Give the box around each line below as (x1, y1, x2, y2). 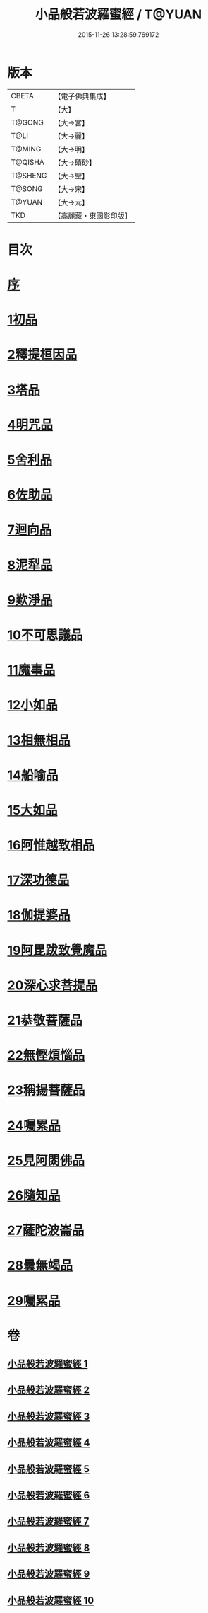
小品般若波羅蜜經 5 (7, 1463, 90, 1475)
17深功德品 (7, 872, 70, 888)
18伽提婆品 (7, 907, 71, 924)
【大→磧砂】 (54, 157, 97, 167)
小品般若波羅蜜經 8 (7, 1542, 90, 1554)
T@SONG (11, 183, 44, 193)
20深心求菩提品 (7, 977, 98, 993)
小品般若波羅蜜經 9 (7, 1568, 90, 1580)
